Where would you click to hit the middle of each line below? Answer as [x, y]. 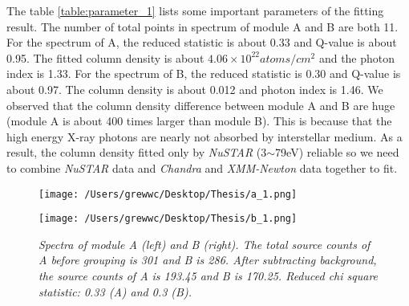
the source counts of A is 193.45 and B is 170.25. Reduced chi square [209, 276]
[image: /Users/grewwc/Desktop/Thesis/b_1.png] [168, 219]
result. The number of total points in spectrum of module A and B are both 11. [202, 26]
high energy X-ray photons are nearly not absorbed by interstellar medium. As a [204, 136]
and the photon [357, 57]
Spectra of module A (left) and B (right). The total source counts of [204, 244]
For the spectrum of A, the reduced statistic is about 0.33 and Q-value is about [202, 42]
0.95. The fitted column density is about [105, 57]
